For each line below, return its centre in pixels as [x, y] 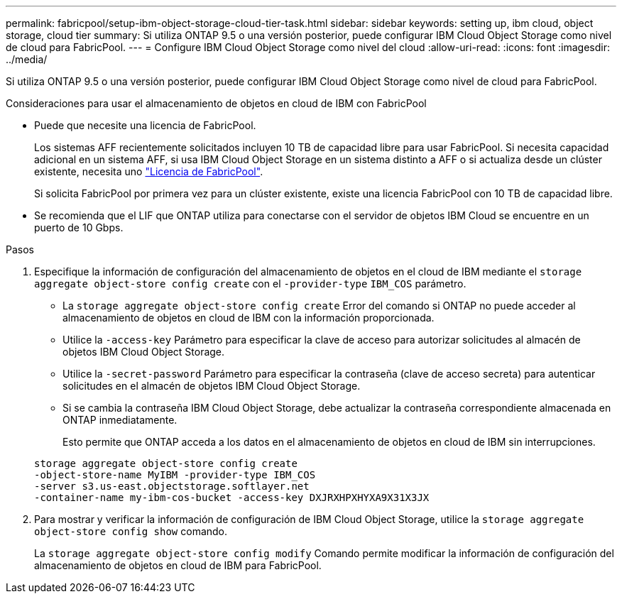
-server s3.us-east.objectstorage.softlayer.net [172, 486]
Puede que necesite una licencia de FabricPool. [145, 125]
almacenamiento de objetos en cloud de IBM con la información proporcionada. [249, 318]
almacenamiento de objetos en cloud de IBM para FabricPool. [178, 565]
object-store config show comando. [131, 531]
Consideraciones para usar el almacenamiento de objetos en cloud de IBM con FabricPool [216, 103]
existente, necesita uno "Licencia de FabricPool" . [149, 171]
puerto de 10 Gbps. [79, 227]
